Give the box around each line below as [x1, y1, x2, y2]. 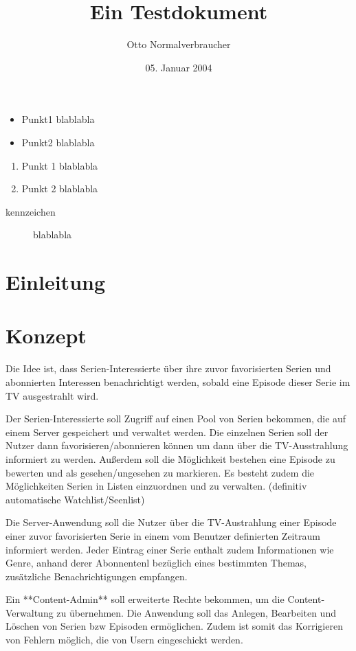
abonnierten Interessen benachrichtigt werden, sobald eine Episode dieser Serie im [5, 374, 351, 389]
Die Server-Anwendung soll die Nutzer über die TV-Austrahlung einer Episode [5, 515, 337, 529]
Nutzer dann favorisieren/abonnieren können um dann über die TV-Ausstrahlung [5, 438, 348, 453]
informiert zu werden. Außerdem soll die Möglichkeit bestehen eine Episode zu [5, 451, 335, 466]
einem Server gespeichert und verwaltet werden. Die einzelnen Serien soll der [5, 424, 329, 439]
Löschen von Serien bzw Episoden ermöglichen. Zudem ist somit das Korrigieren [5, 619, 343, 633]
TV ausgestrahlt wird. [5, 388, 99, 402]
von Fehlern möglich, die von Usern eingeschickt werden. [5, 632, 243, 647]
